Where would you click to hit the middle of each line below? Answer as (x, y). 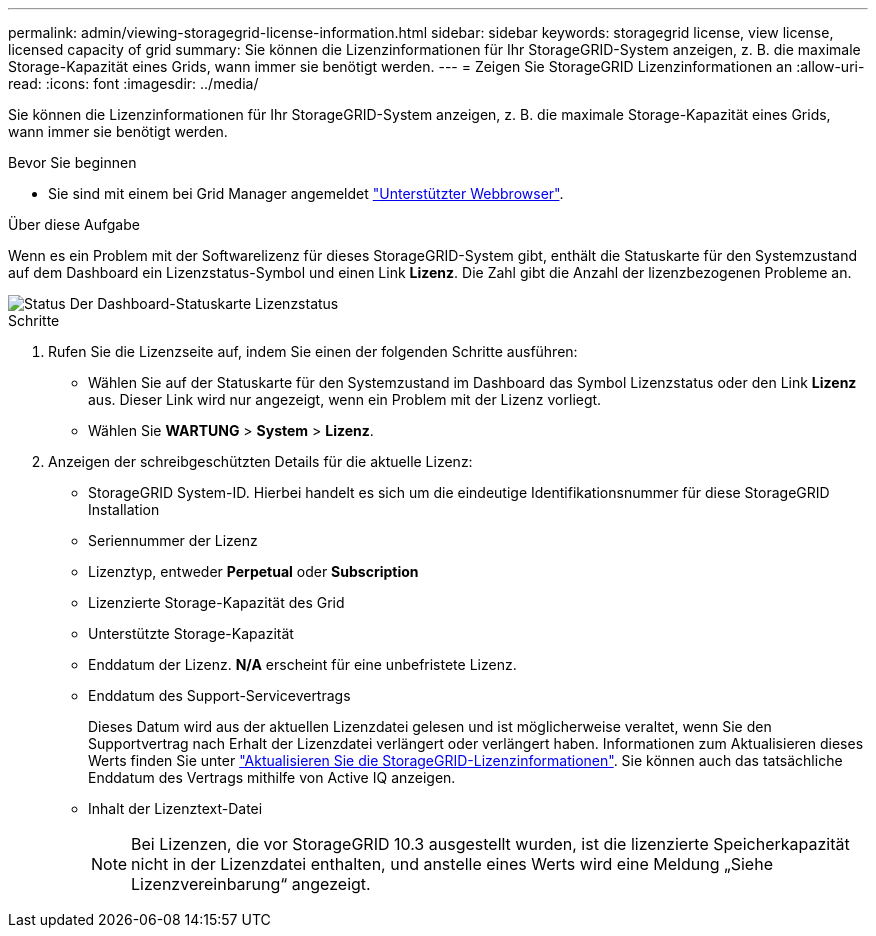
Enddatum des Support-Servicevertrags (219, 695)
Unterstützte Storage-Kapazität (191, 633)
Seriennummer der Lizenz (173, 540)
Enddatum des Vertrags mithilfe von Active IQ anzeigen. (272, 777)
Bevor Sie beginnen (72, 162)
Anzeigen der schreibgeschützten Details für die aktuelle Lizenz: (260, 461)
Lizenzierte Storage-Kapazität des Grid (216, 602)
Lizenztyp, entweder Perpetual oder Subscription (253, 571)
